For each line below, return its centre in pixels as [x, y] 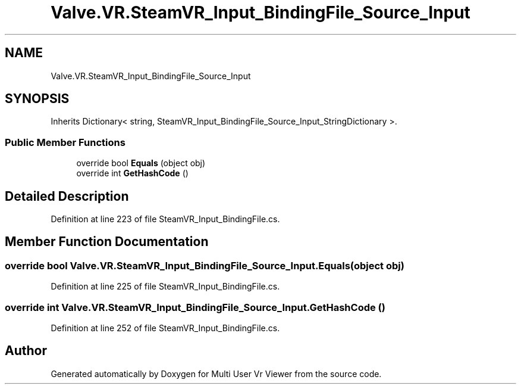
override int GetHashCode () [132, 173]
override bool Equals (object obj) [141, 163]
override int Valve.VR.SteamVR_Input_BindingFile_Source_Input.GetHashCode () [195, 307]
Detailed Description [67, 196]
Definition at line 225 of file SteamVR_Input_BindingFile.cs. [165, 287]
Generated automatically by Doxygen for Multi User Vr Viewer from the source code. [216, 374]
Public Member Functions [65, 142]
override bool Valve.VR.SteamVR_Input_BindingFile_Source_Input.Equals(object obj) [205, 265]
